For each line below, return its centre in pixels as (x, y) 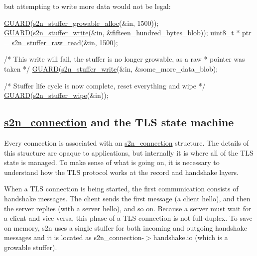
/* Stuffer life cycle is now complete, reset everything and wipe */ (105, 85)
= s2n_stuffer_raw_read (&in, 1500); (61, 42)
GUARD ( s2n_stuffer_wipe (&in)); (56, 95)
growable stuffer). (31, 247)
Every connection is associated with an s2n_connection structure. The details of (127, 142)
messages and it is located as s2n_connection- (74, 237)
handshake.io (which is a (191, 237)
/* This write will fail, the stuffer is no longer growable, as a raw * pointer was (125, 59)
